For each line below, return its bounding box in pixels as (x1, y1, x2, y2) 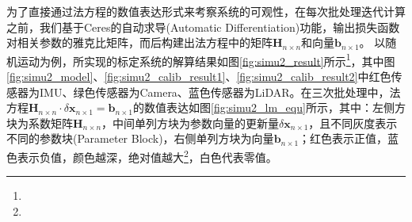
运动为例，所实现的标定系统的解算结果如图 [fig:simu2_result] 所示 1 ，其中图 (17, 50, 395, 69)
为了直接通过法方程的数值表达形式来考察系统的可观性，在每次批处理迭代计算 (6, 3, 406, 19)
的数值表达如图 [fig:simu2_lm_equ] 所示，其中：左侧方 (133, 99, 406, 116)
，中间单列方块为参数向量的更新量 (101, 114, 280, 131)
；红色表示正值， (299, 130, 388, 147)
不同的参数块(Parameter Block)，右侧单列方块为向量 (6, 130, 274, 147)
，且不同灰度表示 (308, 114, 398, 131)
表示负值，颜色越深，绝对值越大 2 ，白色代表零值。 (17, 147, 277, 165)
